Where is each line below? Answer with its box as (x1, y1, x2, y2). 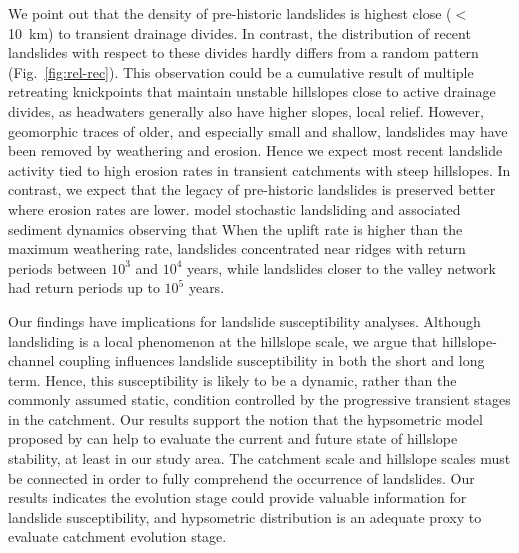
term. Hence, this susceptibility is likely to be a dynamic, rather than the (8, 369, 457, 390)
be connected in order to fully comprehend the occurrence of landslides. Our (8, 467, 475, 488)
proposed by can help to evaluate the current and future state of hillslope (8, 428, 458, 449)
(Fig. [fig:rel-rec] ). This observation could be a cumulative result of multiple (8, 61, 474, 82)
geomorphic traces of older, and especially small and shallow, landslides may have (8, 120, 508, 141)
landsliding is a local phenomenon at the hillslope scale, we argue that (8, 330, 438, 351)
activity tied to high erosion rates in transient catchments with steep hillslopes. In (8, 159, 511, 180)
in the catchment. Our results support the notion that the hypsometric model (8, 408, 483, 429)
